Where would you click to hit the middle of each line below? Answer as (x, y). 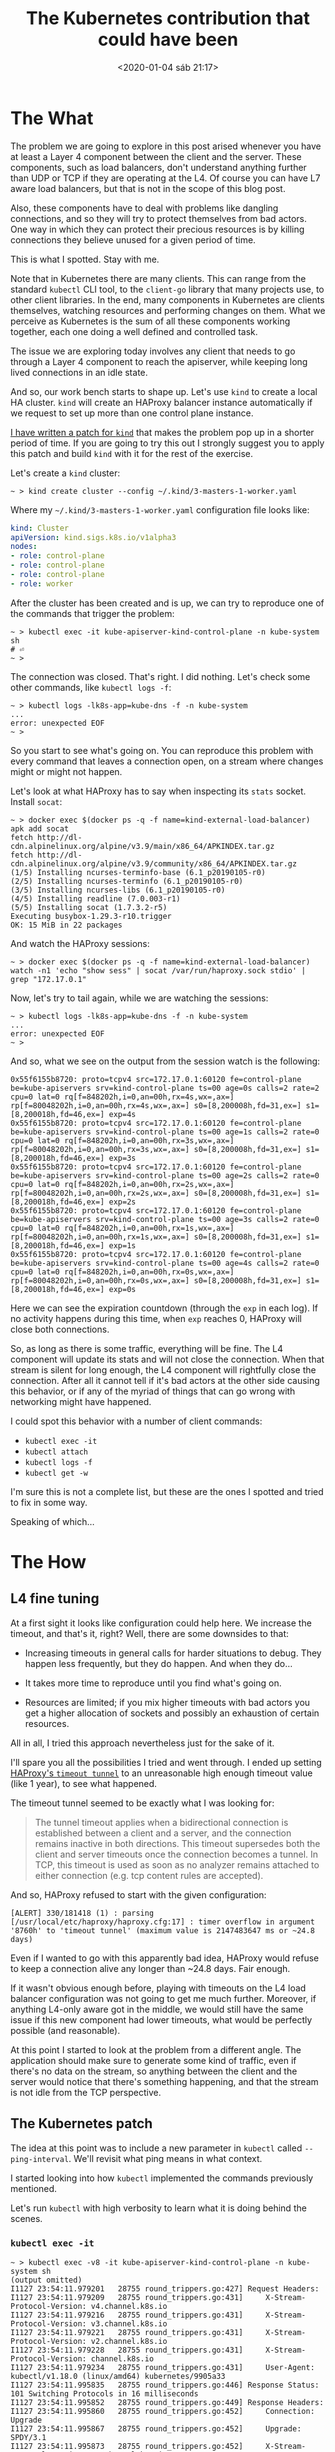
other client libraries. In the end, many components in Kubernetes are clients (167, 299)
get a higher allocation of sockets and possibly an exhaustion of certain (172, 1713)
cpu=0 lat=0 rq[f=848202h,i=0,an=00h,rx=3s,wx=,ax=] (122, 1140)
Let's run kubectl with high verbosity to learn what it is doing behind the (158, 2208)
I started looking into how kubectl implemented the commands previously (162, 2178)
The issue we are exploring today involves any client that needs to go (153, 351)
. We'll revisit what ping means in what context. (165, 2158)
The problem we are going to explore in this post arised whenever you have (166, 146)
